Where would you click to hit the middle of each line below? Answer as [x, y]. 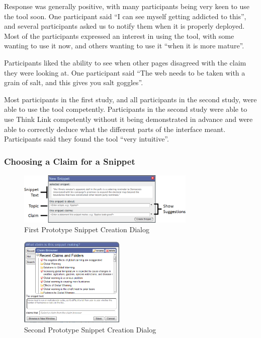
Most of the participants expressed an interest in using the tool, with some [119, 36]
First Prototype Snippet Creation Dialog [87, 229]
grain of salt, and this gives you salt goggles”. [74, 82]
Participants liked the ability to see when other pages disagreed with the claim [125, 62]
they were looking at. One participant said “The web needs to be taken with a [125, 72]
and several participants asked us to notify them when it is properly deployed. [124, 26]
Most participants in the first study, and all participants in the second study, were [130, 99]
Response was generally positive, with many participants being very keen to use [127, 6]
